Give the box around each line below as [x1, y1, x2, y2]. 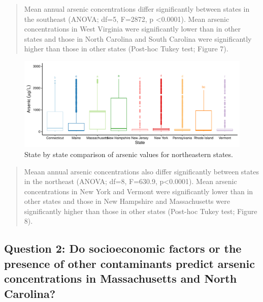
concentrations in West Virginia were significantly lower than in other [24, 23, 241, 34]
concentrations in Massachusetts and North [4, 270, 237, 286]
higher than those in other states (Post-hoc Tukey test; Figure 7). [24, 43, 228, 54]
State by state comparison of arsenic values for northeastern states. [24, 148, 233, 159]
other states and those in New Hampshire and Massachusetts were [24, 196, 230, 206]
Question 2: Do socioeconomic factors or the [4, 240, 242, 256]
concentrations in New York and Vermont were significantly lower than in [24, 186, 253, 196]
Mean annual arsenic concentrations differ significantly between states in [24, 4, 250, 14]
